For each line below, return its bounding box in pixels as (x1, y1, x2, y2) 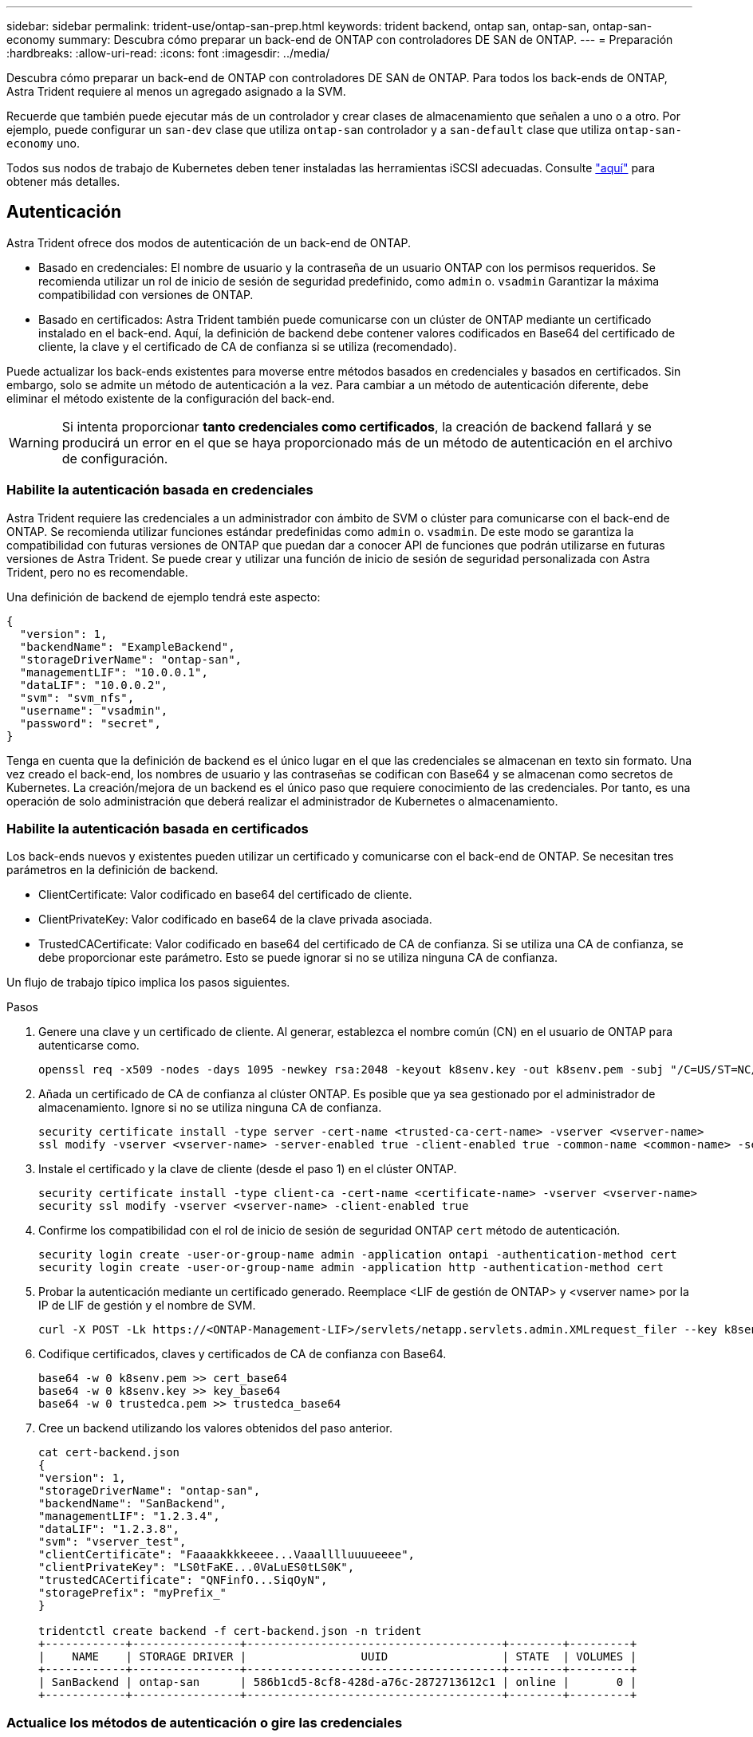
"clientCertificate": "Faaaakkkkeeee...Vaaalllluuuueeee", (38, 1548, 416, 1562)
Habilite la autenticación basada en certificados (6, 820, 309, 837)
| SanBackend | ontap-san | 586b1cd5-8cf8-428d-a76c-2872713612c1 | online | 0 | (38, 1676, 637, 1689)
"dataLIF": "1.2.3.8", (38, 1522, 180, 1536)
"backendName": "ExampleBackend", (19, 640, 235, 653)
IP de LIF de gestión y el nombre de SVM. (38, 1298, 256, 1313)
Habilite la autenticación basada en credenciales (6, 482, 313, 498)
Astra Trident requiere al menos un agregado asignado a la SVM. (6, 85, 346, 98)
